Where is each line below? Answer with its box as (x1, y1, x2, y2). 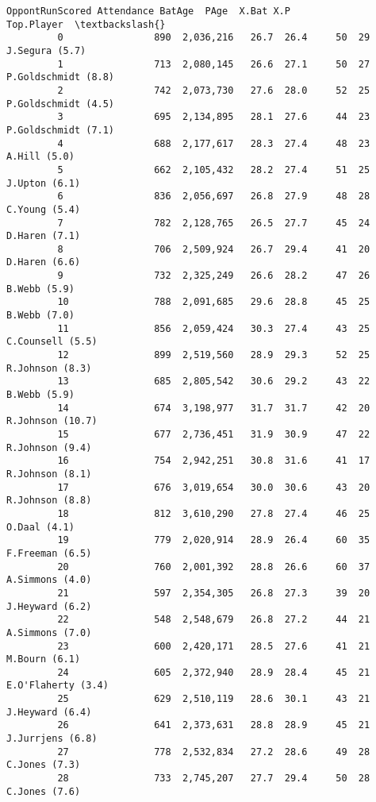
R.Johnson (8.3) (6, 362, 92, 374)
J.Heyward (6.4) (6, 706, 92, 718)
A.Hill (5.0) (6, 151, 75, 163)
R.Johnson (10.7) (6, 415, 98, 427)
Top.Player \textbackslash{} (6, 18, 166, 30)
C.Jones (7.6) (6, 785, 81, 797)
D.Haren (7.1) (6, 230, 81, 242)
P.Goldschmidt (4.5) (6, 98, 115, 110)
